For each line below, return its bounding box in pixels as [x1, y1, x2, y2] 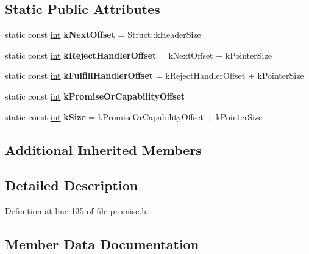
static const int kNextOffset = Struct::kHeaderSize [5, 28, 201, 41]
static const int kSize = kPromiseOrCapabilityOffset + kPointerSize [5, 110, 263, 123]
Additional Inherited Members [5, 140, 202, 159]
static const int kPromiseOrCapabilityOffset [5, 89, 185, 102]
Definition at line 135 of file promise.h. [5, 205, 149, 217]
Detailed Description [5, 176, 138, 195]
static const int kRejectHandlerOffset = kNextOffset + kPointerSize [5, 48, 272, 61]
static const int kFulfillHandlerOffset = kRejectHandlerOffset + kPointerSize [5, 69, 304, 82]
